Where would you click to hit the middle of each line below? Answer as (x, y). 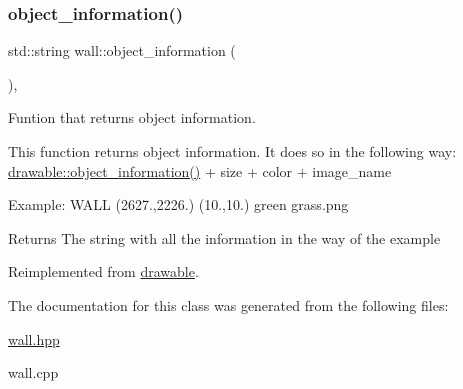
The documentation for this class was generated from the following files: (228, 304)
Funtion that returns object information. (132, 117)
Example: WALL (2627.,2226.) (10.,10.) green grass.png (178, 204)
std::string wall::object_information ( (122, 50)
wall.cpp (33, 372)
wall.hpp (34, 338)
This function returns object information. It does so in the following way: (232, 151)
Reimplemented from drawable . (103, 271)
